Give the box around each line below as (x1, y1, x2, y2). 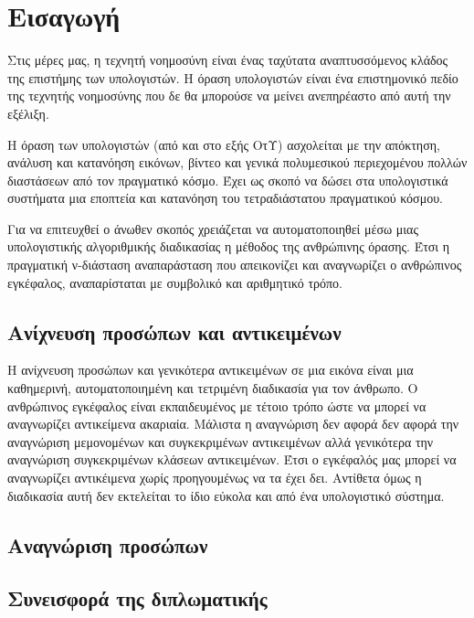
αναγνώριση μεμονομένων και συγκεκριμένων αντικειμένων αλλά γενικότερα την (7, 432, 434, 451)
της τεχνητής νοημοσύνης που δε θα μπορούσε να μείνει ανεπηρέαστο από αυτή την (7, 86, 451, 105)
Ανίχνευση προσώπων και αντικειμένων (7, 317, 342, 346)
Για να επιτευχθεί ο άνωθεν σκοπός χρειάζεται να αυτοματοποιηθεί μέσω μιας (7, 218, 418, 238)
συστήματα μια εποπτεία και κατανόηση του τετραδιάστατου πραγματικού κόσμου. (7, 188, 443, 208)
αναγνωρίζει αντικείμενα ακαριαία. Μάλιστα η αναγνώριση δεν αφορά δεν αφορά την (7, 414, 459, 433)
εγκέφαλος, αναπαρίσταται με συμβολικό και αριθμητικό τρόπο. (7, 272, 342, 292)
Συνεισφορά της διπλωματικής (7, 584, 268, 613)
